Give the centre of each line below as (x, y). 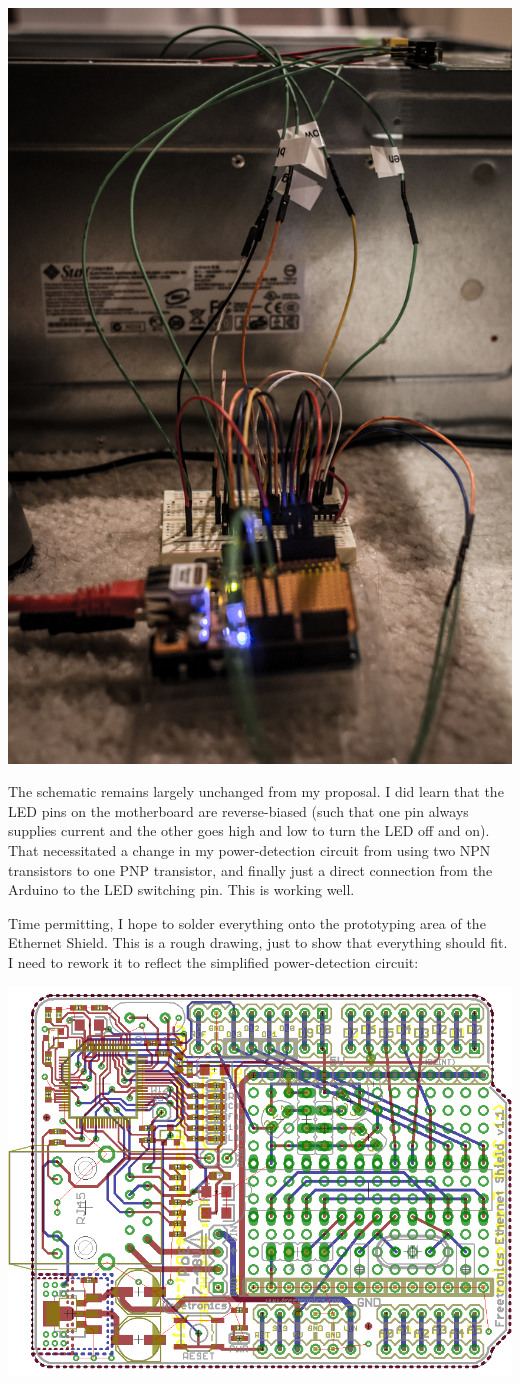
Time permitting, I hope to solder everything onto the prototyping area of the (247, 922)
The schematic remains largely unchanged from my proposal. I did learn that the (256, 791)
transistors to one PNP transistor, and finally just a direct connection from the (250, 869)
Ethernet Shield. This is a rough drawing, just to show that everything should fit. (258, 942)
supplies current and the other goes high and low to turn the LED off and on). (249, 830)
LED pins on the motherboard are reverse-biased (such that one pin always (238, 810)
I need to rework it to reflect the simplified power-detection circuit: (213, 961)
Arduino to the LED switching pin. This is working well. (181, 889)
